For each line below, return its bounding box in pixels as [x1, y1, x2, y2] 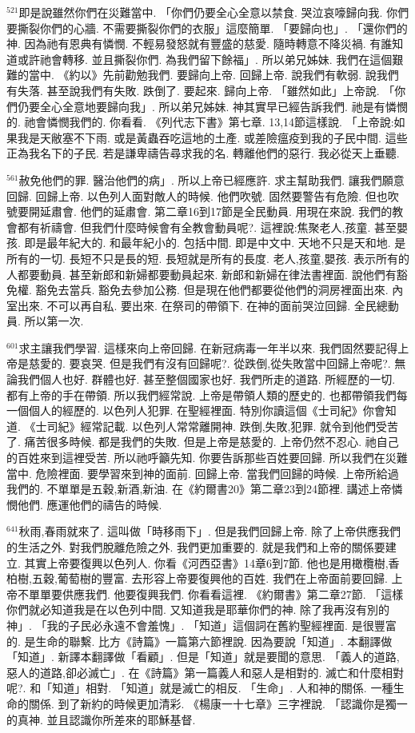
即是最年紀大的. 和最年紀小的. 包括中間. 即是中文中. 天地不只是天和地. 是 [24, 234, 406, 251]
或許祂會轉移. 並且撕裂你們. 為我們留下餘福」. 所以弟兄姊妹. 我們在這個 [17, 50, 393, 67]
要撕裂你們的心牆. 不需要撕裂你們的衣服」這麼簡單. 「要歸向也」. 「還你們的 [6, 19, 408, 36]
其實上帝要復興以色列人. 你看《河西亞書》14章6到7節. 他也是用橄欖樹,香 [24, 554, 400, 571]
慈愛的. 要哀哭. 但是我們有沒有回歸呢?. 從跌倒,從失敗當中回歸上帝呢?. [28, 355, 391, 372]
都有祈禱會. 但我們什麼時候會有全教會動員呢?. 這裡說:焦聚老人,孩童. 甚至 [17, 218, 397, 235]
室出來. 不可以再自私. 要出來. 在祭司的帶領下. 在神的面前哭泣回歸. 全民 [6, 297, 377, 313]
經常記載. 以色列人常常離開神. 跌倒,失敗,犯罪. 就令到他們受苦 [80, 417, 398, 434]
